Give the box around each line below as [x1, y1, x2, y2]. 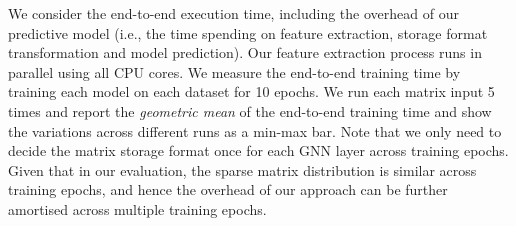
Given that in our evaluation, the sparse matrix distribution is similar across [8, 159, 477, 180]
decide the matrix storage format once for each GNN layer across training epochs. [8, 140, 509, 161]
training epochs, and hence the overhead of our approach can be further [8, 179, 448, 200]
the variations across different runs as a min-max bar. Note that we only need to [8, 120, 502, 141]
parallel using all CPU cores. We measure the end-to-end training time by [8, 61, 461, 82]
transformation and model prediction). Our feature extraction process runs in [8, 42, 482, 63]
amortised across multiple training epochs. [8, 198, 267, 219]
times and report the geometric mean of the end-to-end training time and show [8, 100, 492, 121]
